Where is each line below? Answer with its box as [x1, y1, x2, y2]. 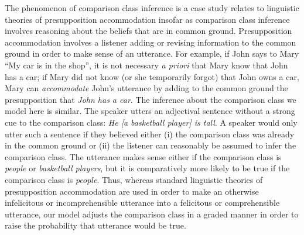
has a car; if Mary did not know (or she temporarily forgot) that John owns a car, [5, 70, 299, 82]
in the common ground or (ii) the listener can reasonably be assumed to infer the [5, 139, 296, 151]
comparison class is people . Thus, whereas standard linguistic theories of [5, 173, 263, 185]
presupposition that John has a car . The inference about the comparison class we [5, 93, 296, 105]
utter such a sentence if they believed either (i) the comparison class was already [5, 127, 295, 140]
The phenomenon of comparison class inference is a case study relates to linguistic [5, 2, 299, 13]
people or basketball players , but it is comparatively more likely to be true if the [5, 162, 290, 174]
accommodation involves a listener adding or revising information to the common [5, 36, 296, 48]
